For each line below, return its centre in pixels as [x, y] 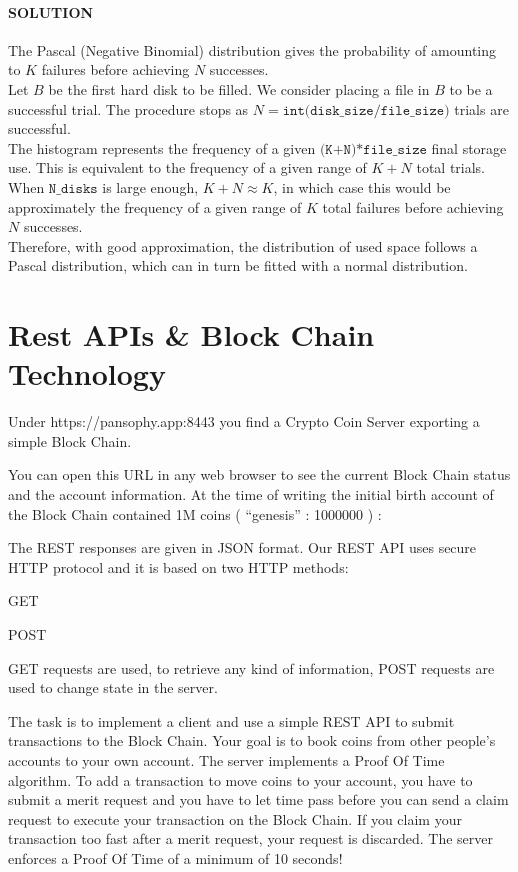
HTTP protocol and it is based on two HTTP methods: [178, 566]
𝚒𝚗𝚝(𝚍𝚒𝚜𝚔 [311, 110]
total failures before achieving [413, 206]
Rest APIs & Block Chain [191, 334]
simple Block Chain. [70, 440]
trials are [481, 108]
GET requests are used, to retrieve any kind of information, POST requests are [251, 667]
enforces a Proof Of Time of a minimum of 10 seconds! [175, 857]
